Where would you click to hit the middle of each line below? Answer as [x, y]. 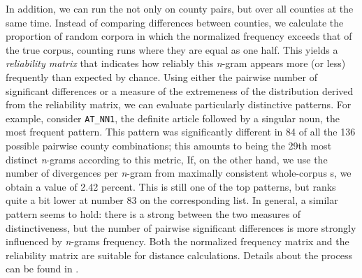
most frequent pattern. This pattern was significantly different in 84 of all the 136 [181, 132]
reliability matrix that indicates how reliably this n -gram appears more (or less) [176, 63]
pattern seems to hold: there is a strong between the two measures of [153, 213]
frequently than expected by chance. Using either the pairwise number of [161, 76]
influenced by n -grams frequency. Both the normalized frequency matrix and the [178, 241]
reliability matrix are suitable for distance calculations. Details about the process [179, 255]
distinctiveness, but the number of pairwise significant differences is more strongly [181, 227]
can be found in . [42, 269]
